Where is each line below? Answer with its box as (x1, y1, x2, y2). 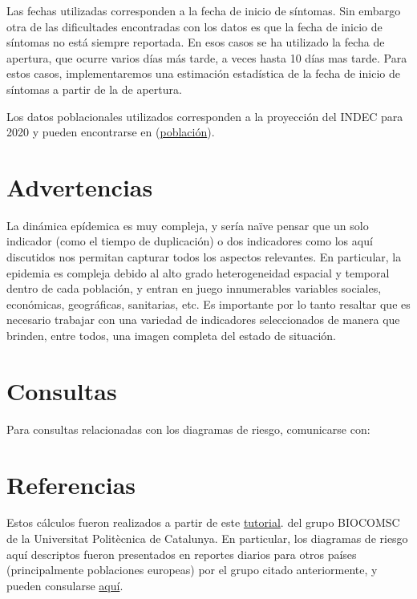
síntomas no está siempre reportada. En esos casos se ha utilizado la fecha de (6, 34, 385, 51)
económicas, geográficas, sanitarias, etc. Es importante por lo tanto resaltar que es (6, 295, 411, 312)
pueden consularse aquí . (6, 577, 123, 593)
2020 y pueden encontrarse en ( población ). (6, 123, 215, 140)
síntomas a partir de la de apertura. (6, 80, 182, 97)
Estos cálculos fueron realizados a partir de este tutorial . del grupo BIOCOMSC (6, 514, 400, 531)
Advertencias (6, 170, 153, 203)
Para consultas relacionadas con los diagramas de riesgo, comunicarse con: (6, 420, 370, 437)
